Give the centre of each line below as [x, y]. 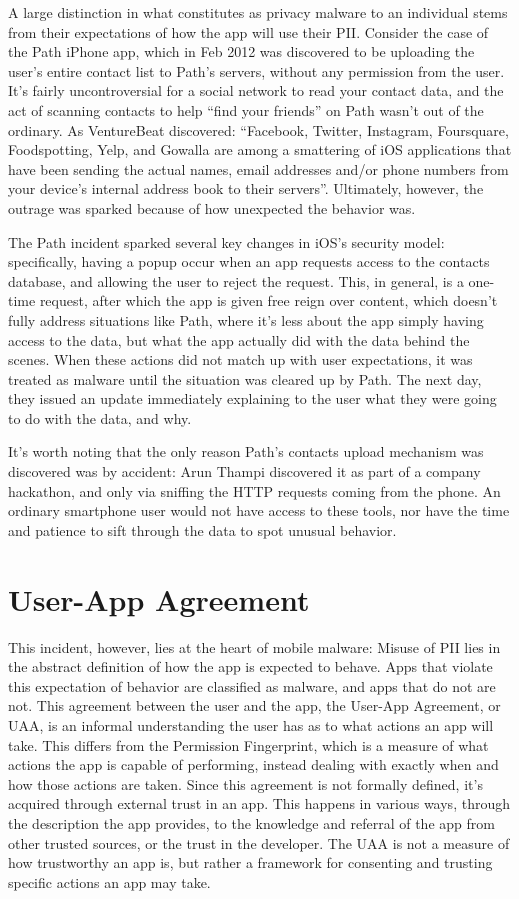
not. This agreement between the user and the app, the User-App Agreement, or [254, 705]
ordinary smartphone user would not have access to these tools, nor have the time [259, 510]
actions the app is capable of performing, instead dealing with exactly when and [253, 764]
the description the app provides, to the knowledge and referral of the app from [251, 822]
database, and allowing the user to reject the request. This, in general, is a [236, 280]
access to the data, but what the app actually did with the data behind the [239, 339]
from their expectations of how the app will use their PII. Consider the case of [248, 31]
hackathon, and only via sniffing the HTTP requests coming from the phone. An [254, 490]
